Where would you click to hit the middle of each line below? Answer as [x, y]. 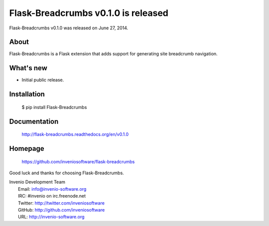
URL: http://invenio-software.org [51, 217]
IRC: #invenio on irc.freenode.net [52, 196]
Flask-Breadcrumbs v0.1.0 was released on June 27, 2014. [69, 28]
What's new [28, 68]
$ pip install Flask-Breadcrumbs [54, 107]
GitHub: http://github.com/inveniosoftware [62, 210]
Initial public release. [43, 80]
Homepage [27, 149]
